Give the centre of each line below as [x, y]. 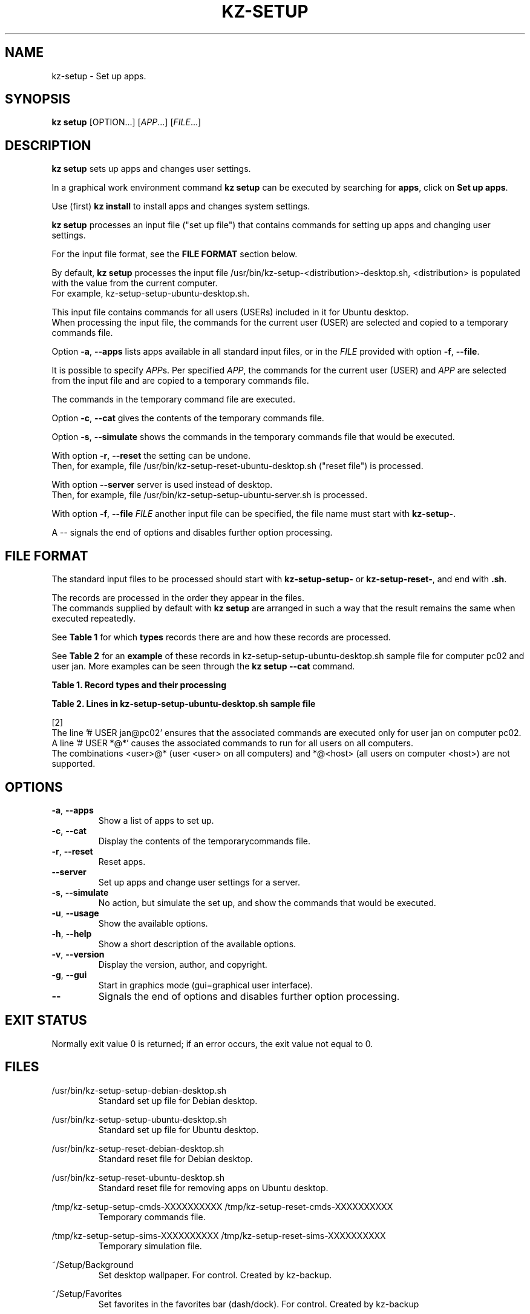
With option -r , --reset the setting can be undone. [151, 456]
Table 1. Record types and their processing [139, 685]
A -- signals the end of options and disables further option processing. [192, 533]
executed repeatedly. [93, 619]
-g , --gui [69, 974]
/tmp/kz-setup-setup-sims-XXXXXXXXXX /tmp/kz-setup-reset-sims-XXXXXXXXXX [219, 1235]
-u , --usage [75, 913]
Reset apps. [122, 861]
